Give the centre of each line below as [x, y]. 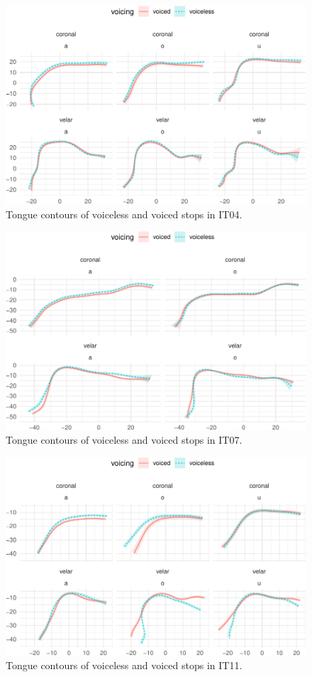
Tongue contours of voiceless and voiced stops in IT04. [124, 214]
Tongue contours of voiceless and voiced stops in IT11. [124, 665]
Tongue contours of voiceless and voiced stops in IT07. [124, 440]
